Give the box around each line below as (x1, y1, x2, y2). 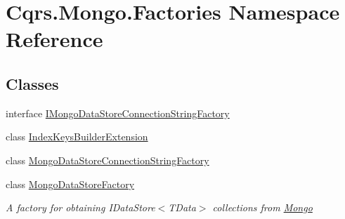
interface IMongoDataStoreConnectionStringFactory (6, 105, 230, 120)
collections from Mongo (212, 200, 313, 215)
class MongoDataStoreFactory (6, 176, 135, 191)
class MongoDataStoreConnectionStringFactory (6, 152, 209, 167)
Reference (6, 25, 103, 53)
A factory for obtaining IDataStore (6, 200, 155, 215)
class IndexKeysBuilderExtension (6, 129, 148, 144)
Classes (6, 72, 59, 94)
